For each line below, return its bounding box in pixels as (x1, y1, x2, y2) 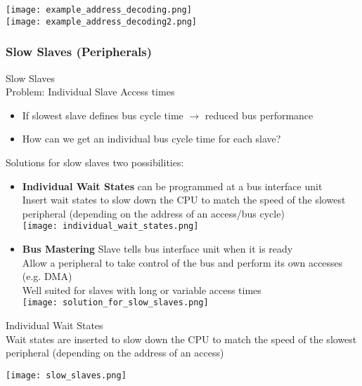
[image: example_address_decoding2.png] (6, 16, 198, 27)
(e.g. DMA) (22, 269, 72, 284)
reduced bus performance (205, 107, 313, 122)
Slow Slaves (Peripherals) (6, 43, 153, 60)
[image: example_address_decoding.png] (6, 5, 192, 15)
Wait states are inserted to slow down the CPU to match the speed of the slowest (6, 331, 357, 346)
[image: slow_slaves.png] (6, 370, 127, 380)
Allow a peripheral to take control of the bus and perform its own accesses (22, 255, 343, 269)
